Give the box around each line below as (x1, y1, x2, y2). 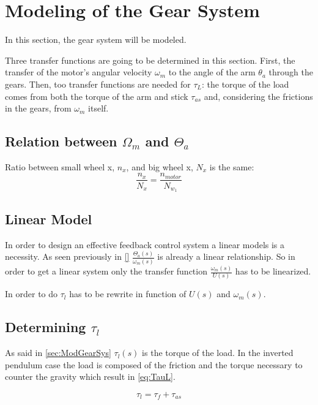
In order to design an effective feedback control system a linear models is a (5, 238, 285, 251)
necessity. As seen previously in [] (5, 250, 130, 263)
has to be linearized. (235, 265, 311, 278)
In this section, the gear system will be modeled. (5, 33, 187, 46)
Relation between (5, 132, 117, 151)
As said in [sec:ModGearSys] (5, 346, 111, 359)
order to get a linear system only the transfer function (5, 265, 207, 278)
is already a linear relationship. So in (157, 250, 295, 263)
